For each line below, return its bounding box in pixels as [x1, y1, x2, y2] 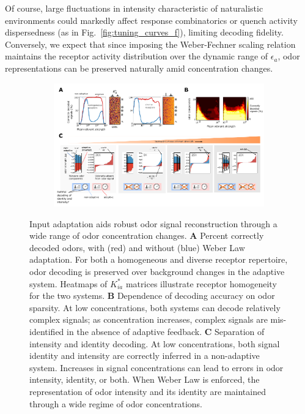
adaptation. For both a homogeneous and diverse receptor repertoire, [29, 253, 288, 266]
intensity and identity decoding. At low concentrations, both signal [29, 337, 280, 350]
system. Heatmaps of [29, 277, 108, 290]
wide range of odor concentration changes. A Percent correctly [29, 229, 264, 242]
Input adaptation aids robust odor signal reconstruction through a [29, 217, 277, 230]
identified [29, 325, 64, 337]
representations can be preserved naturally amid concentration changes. [5, 61, 273, 74]
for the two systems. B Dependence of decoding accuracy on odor [29, 289, 275, 302]
